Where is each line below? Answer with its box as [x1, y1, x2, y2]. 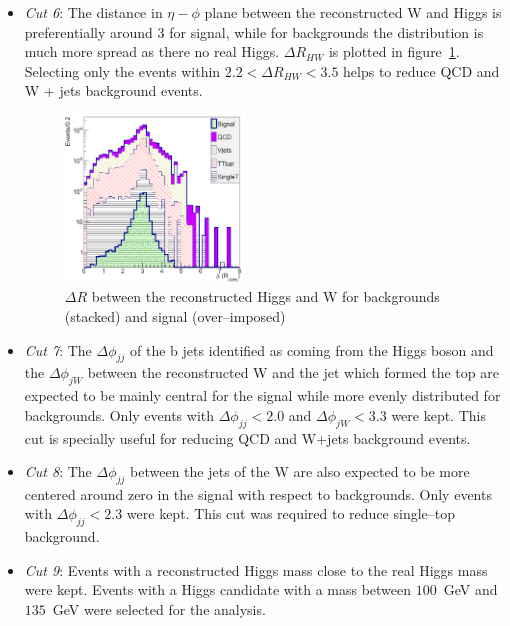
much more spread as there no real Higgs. [24, 41, 280, 62]
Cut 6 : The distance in [24, 2, 163, 22]
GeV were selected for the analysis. [52, 599, 266, 620]
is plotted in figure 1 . [328, 41, 460, 62]
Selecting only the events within [24, 60, 221, 81]
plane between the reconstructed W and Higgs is [204, 2, 502, 22]
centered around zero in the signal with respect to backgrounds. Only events [24, 483, 492, 504]
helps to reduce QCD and [343, 60, 500, 81]
